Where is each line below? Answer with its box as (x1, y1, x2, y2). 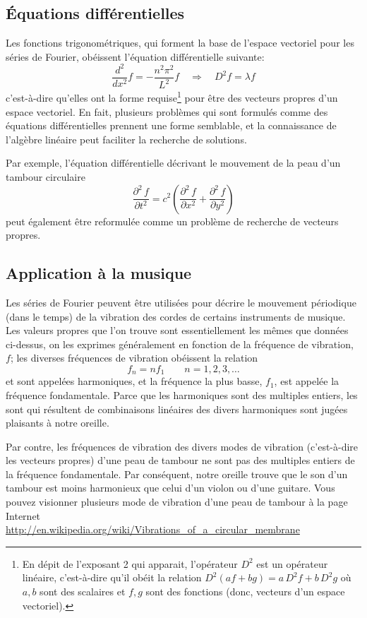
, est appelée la (274, 374, 339, 388)
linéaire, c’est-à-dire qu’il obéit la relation (22, 570, 202, 585)
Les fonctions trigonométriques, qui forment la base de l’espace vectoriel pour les (6, 35, 354, 50)
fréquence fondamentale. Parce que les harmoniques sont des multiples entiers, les (6, 387, 358, 402)
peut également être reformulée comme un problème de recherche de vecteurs (6, 213, 339, 228)
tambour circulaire (6, 169, 85, 184)
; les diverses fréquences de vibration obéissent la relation (10, 350, 258, 365)
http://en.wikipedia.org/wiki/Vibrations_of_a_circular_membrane (6, 522, 300, 537)
